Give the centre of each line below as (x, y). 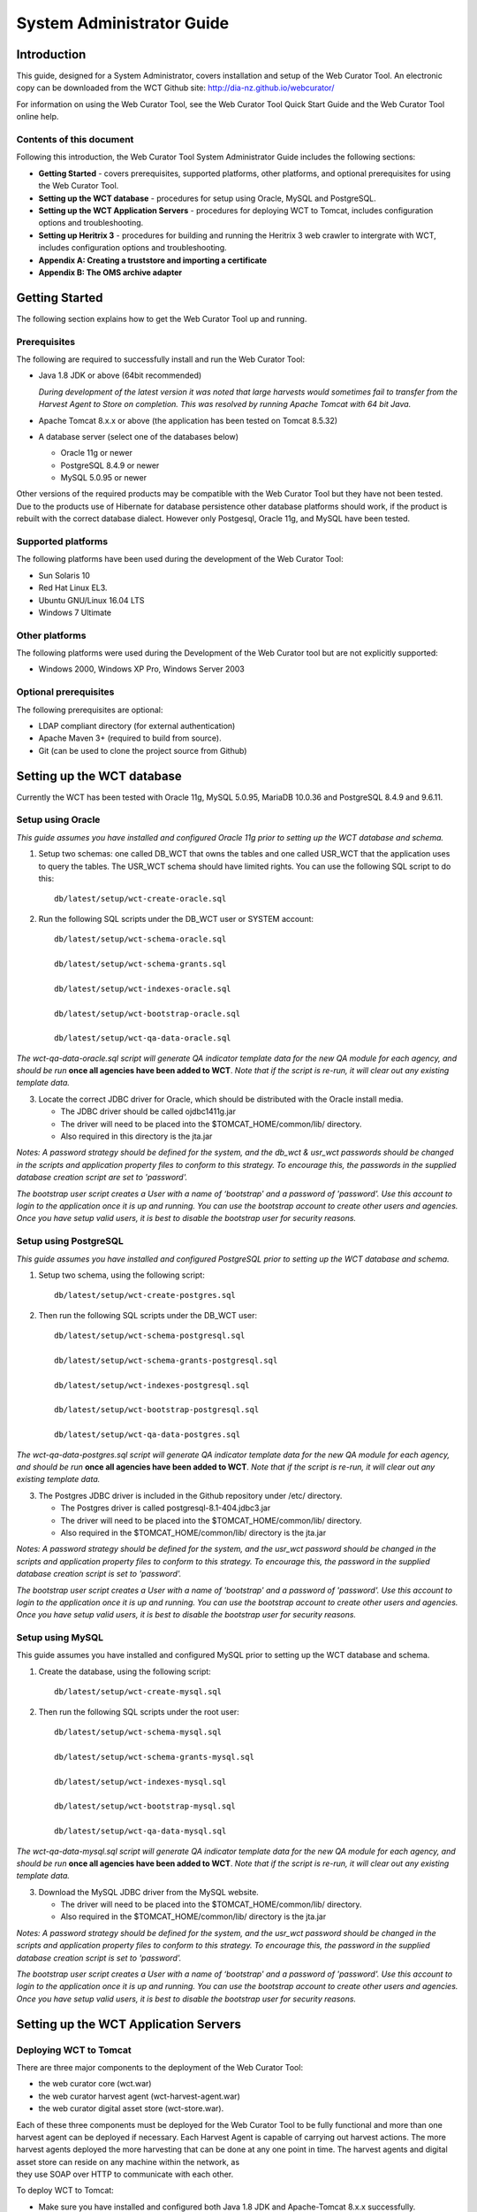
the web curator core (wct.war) (95, 2084)
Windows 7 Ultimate (75, 612)
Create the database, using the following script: (125, 1671)
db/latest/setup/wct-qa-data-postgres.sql (148, 1435)
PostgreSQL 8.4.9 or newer (110, 465)
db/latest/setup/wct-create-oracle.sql (140, 899)
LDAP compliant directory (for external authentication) (137, 726)
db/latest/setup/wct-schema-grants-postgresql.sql (166, 1360)
